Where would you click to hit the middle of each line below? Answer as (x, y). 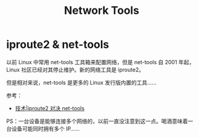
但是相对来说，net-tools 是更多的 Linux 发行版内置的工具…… (81, 82)
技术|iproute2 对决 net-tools (50, 108)
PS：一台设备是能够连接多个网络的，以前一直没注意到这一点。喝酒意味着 (97, 121)
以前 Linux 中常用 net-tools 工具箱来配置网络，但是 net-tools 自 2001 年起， (100, 62)
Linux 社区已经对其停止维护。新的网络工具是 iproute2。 (75, 70)
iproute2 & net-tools (58, 44)
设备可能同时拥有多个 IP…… (45, 128)
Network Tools (102, 11)
